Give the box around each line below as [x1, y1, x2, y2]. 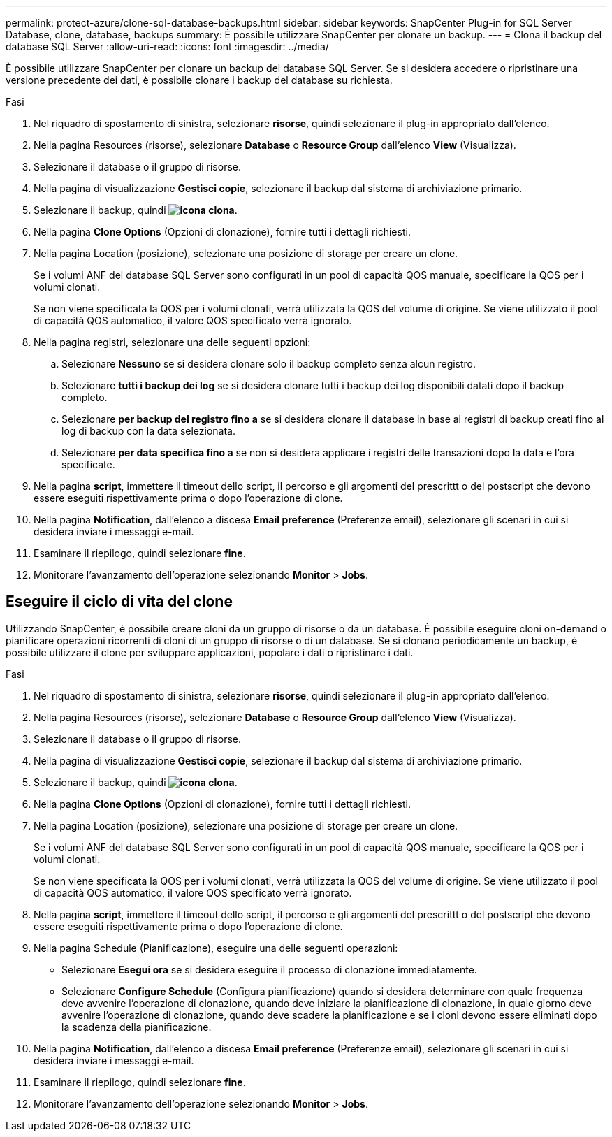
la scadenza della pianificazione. [61, 1020, 212, 1033]
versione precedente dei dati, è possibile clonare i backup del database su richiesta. [6, 74, 393, 86]
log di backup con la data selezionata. [61, 425, 236, 437]
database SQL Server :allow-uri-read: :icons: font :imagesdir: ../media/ [6, 41, 329, 52]
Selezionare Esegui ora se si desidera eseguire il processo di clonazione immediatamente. [61, 963, 477, 976]
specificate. [61, 458, 115, 470]
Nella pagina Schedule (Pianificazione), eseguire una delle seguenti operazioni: [34, 941, 398, 954]
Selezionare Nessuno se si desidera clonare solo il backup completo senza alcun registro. [61, 358, 476, 370]
